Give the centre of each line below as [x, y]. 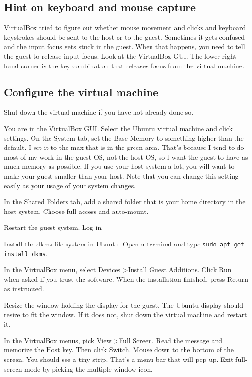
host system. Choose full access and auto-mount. [76, 211]
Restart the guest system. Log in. [54, 227]
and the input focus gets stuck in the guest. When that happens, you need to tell [125, 46]
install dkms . [26, 253]
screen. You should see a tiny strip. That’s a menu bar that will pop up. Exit [119, 359]
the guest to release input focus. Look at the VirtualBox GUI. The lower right [120, 56]
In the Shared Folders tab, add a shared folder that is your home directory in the [125, 202]
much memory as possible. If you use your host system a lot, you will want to [119, 166]
